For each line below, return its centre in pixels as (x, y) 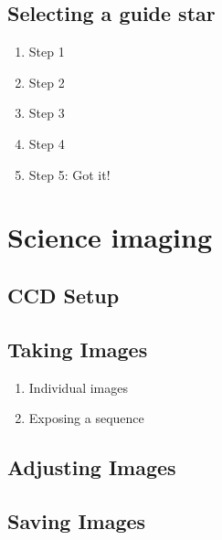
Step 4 (47, 143)
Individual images (79, 387)
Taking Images (78, 349)
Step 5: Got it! (69, 174)
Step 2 (47, 82)
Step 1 (47, 52)
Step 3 (47, 113)
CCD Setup (63, 295)
